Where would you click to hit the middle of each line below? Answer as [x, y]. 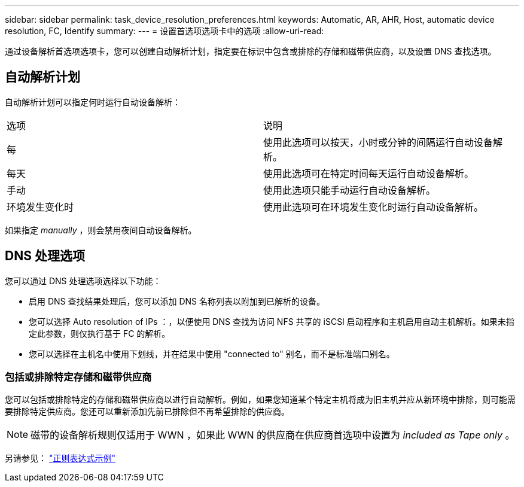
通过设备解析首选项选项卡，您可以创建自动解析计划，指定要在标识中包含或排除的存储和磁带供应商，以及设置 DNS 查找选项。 [251, 51]
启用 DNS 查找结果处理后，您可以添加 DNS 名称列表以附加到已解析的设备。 [177, 301]
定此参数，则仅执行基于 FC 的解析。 [100, 333]
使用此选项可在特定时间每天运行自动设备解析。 [369, 173]
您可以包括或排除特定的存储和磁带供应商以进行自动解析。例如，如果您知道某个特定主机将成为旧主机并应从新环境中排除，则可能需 [260, 400]
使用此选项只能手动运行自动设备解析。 [350, 190]
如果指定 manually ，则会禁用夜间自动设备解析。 [101, 230]
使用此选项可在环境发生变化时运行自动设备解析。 [374, 207]
